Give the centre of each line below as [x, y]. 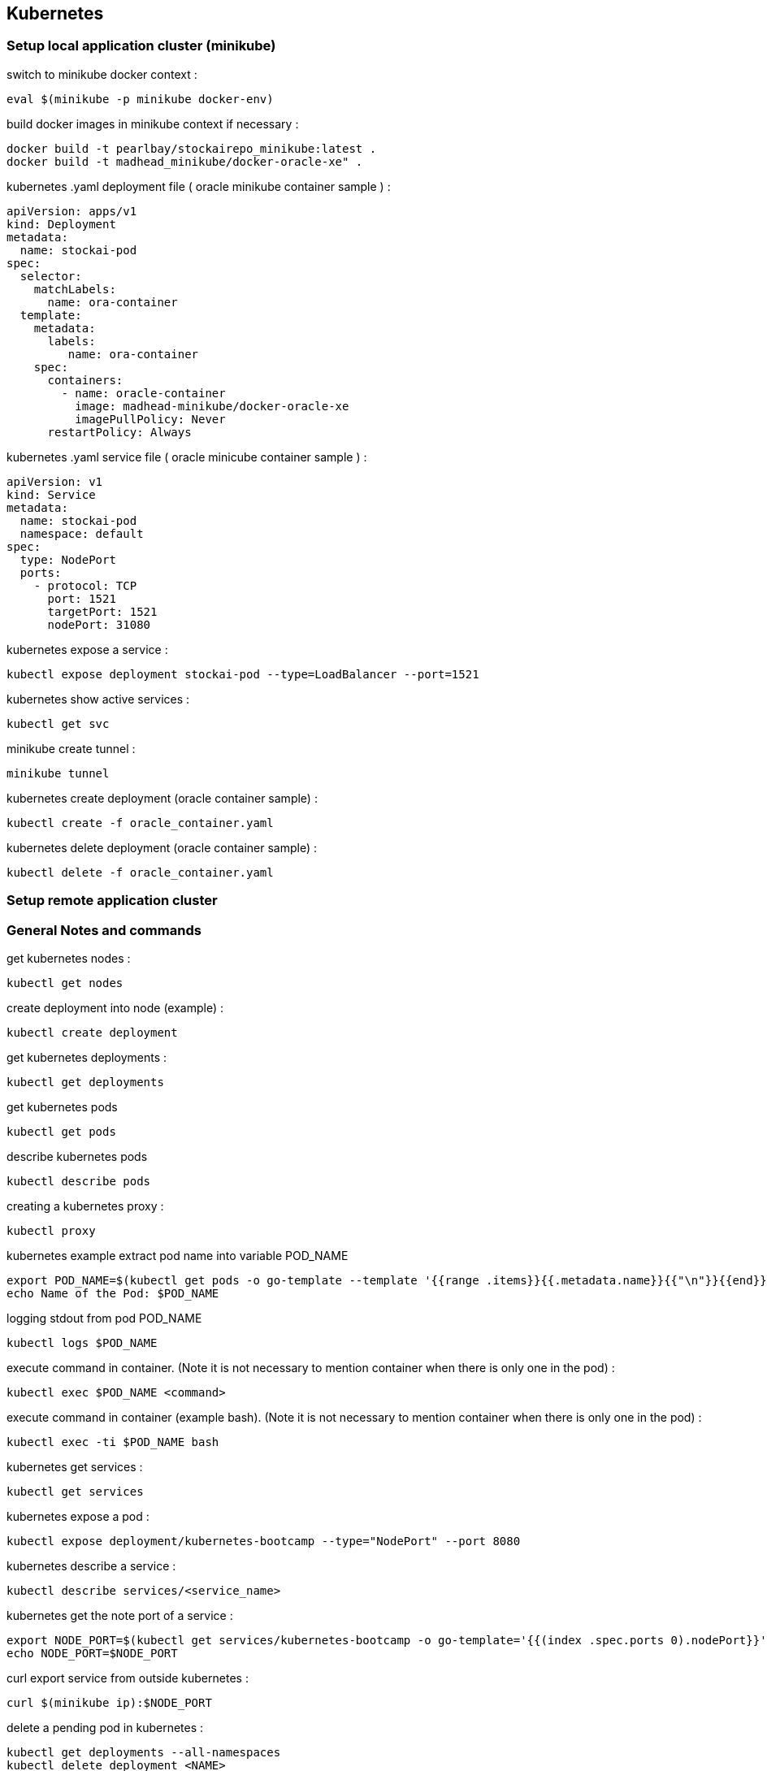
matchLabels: [75, 289]
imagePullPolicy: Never [150, 419]
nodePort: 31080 [99, 624]
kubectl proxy [51, 1230]
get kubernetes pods [62, 1106]
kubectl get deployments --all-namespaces [144, 1752]
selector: [51, 276]
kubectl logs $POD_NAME [82, 1342]
